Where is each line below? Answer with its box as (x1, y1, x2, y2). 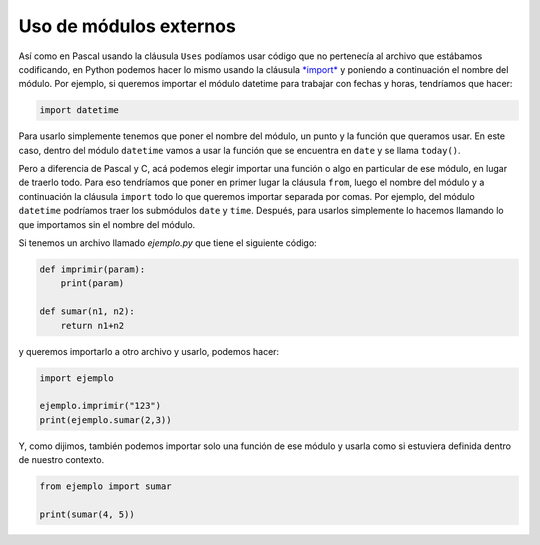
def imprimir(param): (39, 264, 146, 275)
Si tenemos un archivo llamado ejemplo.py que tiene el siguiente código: (18, 237, 317, 249)
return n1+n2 (60, 320, 125, 331)
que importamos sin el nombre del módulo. (18, 218, 196, 230)
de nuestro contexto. (18, 454, 105, 466)
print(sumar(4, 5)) (39, 508, 135, 520)
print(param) (60, 278, 125, 289)
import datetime (39, 105, 120, 116)
